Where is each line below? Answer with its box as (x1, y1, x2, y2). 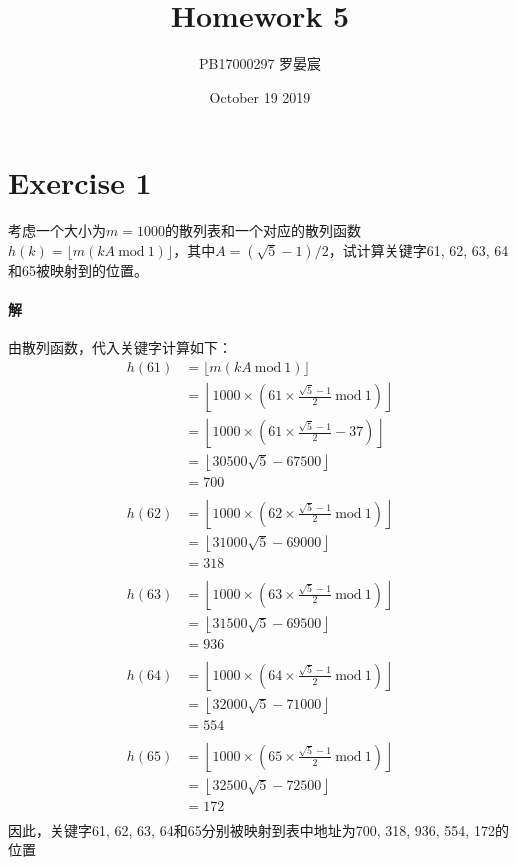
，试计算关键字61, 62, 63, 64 (328, 239, 509, 260)
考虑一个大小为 (8, 220, 106, 241)
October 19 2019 (209, 86, 311, 107)
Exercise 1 (8, 162, 152, 203)
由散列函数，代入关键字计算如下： (8, 337, 232, 358)
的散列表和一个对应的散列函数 (164, 220, 361, 241)
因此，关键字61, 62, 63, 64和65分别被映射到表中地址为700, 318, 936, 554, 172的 (8, 819, 509, 840)
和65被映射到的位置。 (8, 259, 148, 280)
